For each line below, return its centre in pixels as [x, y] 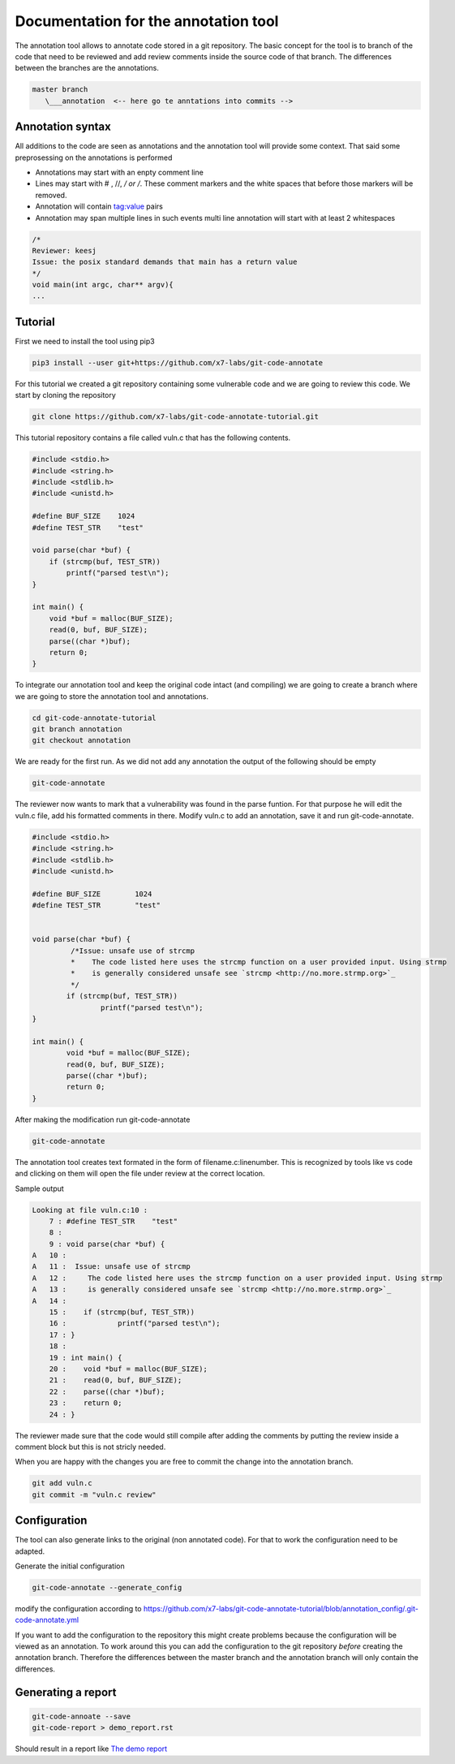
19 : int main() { [86, 1357]
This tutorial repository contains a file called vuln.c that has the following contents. [153, 438]
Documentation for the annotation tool [147, 21]
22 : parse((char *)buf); [107, 1391]
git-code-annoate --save [82, 1716]
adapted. [30, 1551]
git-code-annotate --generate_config [107, 1587]
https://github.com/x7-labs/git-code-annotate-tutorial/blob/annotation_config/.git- [281, 1608]
